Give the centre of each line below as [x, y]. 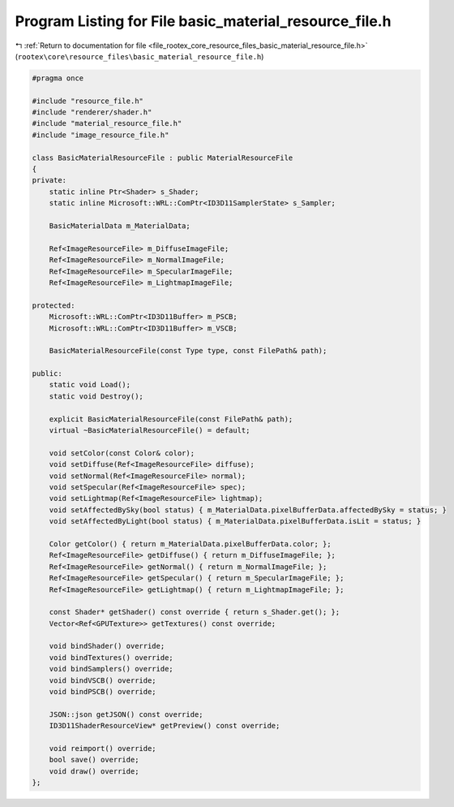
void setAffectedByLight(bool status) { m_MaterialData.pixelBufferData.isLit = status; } [235, 521]
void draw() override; [94, 771]
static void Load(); [90, 385]
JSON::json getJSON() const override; [126, 714]
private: [49, 180]
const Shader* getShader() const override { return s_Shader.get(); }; [195, 612]
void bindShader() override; [107, 646]
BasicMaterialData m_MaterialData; [120, 226]
